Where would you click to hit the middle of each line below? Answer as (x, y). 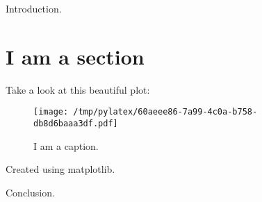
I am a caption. (66, 145)
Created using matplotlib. (60, 169)
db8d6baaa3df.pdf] (76, 123)
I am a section (75, 56)
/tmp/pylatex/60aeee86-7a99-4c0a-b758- (165, 112)
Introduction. (34, 8)
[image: (51, 112)
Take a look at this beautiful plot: (78, 89)
